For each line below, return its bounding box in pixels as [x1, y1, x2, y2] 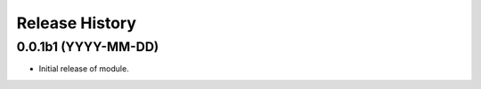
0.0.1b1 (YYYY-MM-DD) [16, 39, 159, 55]
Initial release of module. [38, 63, 129, 74]
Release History [16, 13, 137, 33]
